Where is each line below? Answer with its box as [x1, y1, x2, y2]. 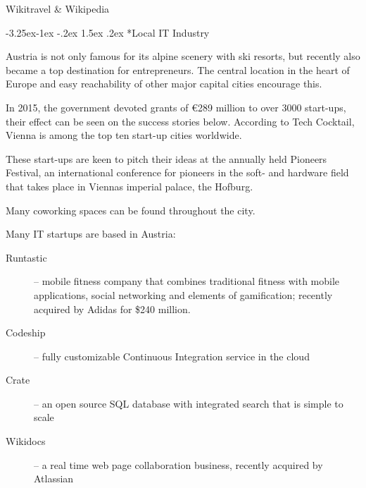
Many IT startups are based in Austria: [6, 226, 176, 241]
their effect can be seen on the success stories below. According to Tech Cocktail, [6, 114, 355, 128]
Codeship [6, 325, 46, 340]
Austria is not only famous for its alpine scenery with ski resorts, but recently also [6, 49, 360, 63]
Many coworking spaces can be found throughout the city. [6, 202, 255, 217]
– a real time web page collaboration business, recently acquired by [34, 457, 323, 472]
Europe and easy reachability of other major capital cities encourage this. [6, 76, 322, 91]
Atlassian [34, 471, 74, 486]
